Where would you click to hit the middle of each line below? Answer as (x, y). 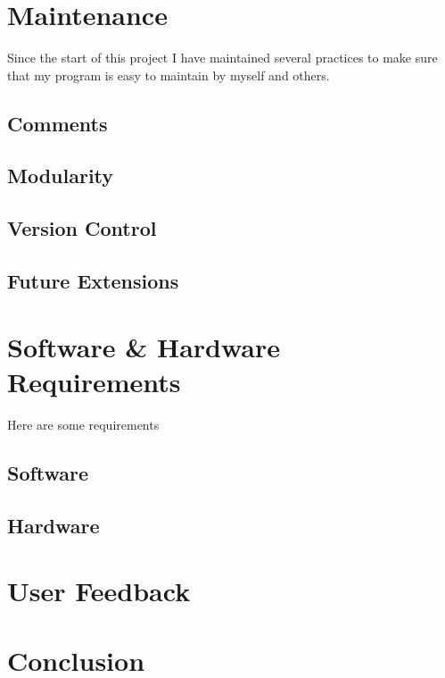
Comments (58, 123)
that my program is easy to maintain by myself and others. (169, 75)
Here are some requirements (83, 424)
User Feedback (99, 591)
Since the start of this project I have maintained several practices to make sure (222, 58)
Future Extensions (93, 281)
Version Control (82, 228)
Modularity (61, 176)
